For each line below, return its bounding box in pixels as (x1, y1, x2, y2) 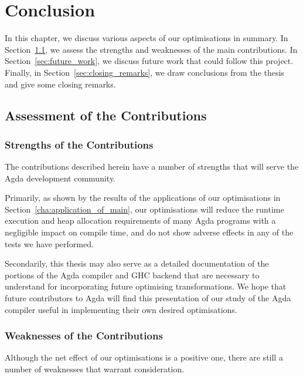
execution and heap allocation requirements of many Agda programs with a (5, 214, 276, 227)
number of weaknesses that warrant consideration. (5, 363, 185, 375)
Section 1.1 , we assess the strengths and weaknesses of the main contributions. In (5, 43, 298, 55)
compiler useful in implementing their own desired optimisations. (5, 303, 237, 315)
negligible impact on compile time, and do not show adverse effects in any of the (5, 226, 294, 238)
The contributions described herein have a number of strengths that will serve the (5, 160, 299, 173)
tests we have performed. (5, 237, 94, 250)
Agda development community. (5, 171, 115, 184)
